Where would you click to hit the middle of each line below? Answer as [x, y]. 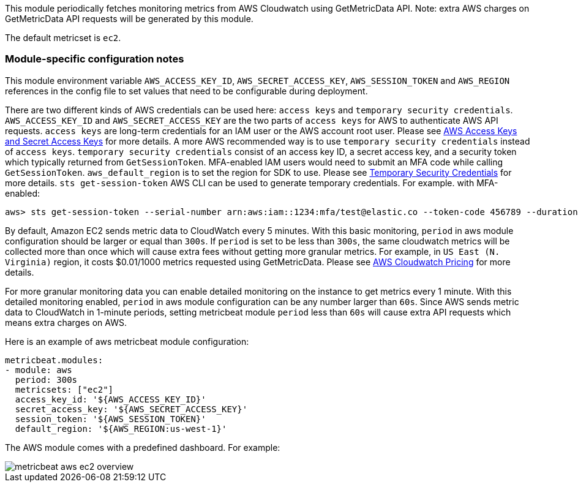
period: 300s [46, 379]
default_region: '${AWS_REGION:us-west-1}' [121, 428]
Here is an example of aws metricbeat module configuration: [127, 341]
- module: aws [39, 370]
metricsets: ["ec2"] [64, 389]
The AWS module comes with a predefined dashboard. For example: [143, 447]
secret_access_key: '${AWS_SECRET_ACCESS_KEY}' [131, 409]
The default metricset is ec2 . [63, 38]
